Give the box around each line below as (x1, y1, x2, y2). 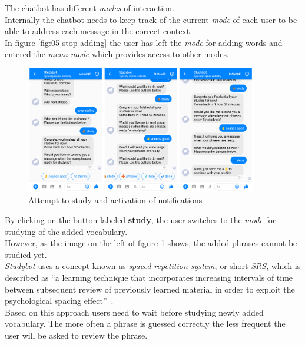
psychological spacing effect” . (5, 294, 114, 307)
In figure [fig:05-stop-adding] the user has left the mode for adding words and (5, 36, 283, 48)
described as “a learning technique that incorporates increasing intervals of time (5, 271, 293, 283)
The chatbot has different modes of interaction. (5, 2, 174, 14)
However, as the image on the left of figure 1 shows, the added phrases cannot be (5, 237, 297, 249)
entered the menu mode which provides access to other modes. (5, 48, 229, 60)
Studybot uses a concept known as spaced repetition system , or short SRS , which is (5, 260, 301, 272)
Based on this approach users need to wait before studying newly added (5, 306, 264, 318)
